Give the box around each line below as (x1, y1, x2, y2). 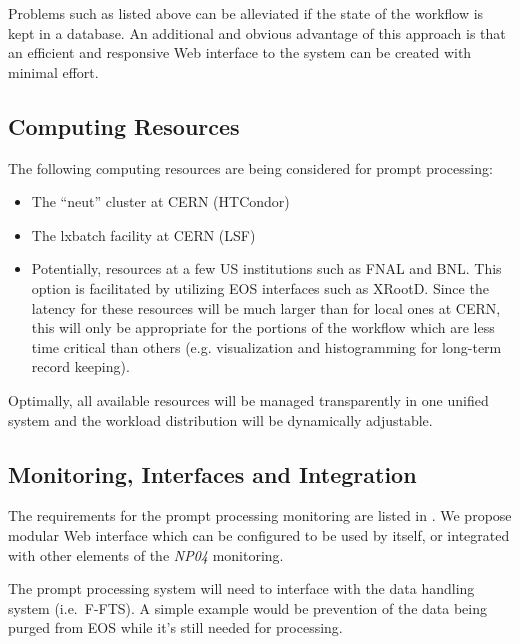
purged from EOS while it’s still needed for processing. (8, 617, 343, 638)
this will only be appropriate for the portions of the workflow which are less (31, 317, 495, 338)
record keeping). (31, 356, 130, 377)
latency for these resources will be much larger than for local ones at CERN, (31, 297, 501, 318)
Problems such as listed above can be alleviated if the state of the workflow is (8, 3, 484, 23)
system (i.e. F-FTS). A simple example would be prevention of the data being (8, 597, 487, 618)
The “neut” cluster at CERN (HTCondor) (31, 191, 290, 212)
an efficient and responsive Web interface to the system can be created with (8, 42, 472, 63)
